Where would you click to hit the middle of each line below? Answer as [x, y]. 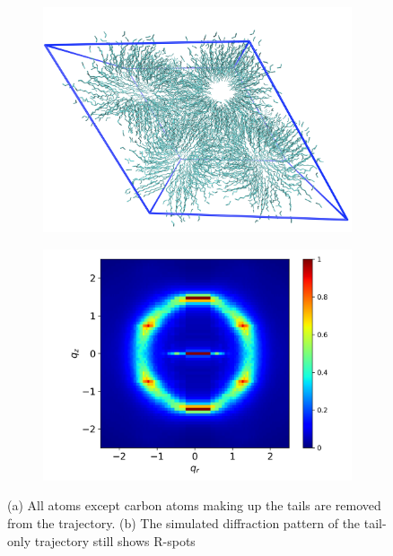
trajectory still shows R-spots [115, 540]
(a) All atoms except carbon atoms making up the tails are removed [194, 505]
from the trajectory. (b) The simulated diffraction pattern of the [184, 522]
